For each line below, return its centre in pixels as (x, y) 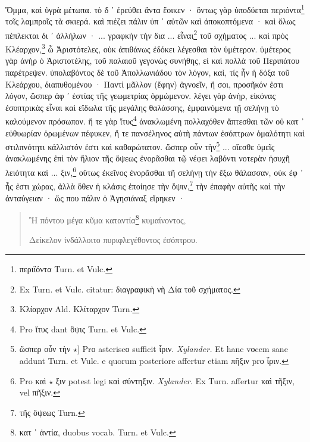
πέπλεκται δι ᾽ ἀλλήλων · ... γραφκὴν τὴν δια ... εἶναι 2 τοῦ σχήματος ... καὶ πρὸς (147, 34)
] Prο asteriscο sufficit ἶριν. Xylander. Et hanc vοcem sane (183, 349)
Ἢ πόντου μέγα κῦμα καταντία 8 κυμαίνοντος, (107, 219)
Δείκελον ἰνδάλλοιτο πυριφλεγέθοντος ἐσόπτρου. (113, 240)
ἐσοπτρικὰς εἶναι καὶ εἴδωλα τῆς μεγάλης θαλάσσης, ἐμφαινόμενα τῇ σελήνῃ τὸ (142, 107)
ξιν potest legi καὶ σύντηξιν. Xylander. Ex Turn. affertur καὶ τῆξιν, (175, 380)
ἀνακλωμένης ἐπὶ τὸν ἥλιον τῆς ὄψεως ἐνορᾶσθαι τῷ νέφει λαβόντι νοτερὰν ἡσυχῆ (148, 158)
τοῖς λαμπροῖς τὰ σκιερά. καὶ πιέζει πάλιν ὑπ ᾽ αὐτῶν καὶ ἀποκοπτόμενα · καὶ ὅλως (151, 21)
